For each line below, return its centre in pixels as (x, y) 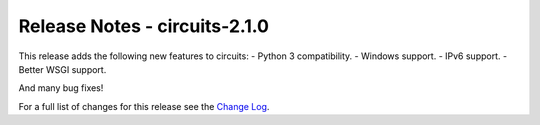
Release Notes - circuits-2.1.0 (144, 26)
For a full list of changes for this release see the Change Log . (144, 106)
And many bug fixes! (61, 88)
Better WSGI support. (62, 69)
